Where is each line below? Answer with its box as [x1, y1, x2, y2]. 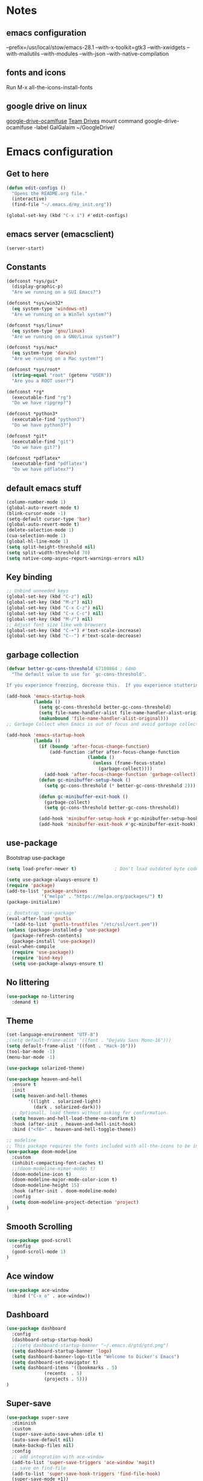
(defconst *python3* [6, 411, 59, 417]
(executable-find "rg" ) [11, 394, 71, 401]
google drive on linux [6, 101, 88, 112]
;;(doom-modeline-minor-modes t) [11, 1166, 96, 1172]
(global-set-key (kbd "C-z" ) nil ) [6, 593, 94, 600]
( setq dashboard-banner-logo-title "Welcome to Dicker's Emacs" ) [11, 1354, 180, 1360]
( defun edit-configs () [6, 185, 66, 191]
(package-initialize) [6, 899, 61, 905]
